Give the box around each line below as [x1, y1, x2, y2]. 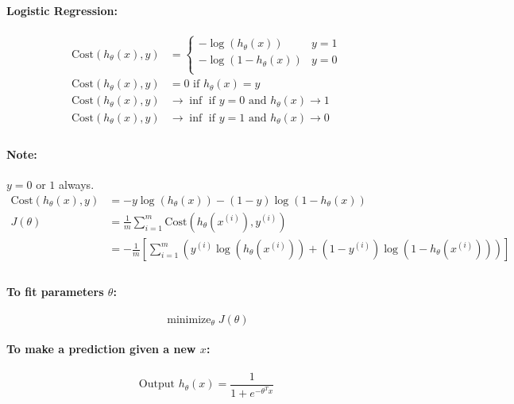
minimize [167, 314, 211, 325]
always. [59, 176, 95, 193]
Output [138, 379, 175, 391]
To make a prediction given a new [6, 341, 196, 357]
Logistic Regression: [6, 2, 118, 18]
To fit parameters [6, 283, 104, 299]
